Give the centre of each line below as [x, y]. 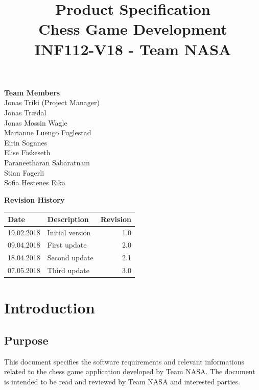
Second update [70, 258]
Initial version [69, 232]
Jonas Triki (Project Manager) [52, 102]
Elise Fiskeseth [27, 152]
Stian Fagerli [24, 172]
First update [67, 245]
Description [68, 219]
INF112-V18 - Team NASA [133, 49]
